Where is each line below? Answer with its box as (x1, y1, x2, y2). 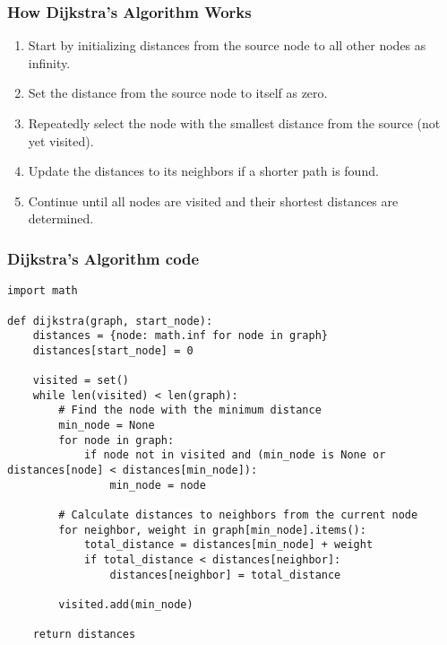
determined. (28, 209, 94, 228)
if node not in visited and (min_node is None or (83, 449, 386, 462)
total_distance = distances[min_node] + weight (83, 538, 374, 552)
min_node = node (109, 478, 206, 492)
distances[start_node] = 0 (32, 344, 193, 357)
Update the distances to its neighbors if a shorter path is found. (28, 161, 379, 180)
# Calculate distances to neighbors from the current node (58, 509, 418, 522)
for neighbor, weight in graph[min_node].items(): (58, 523, 366, 536)
